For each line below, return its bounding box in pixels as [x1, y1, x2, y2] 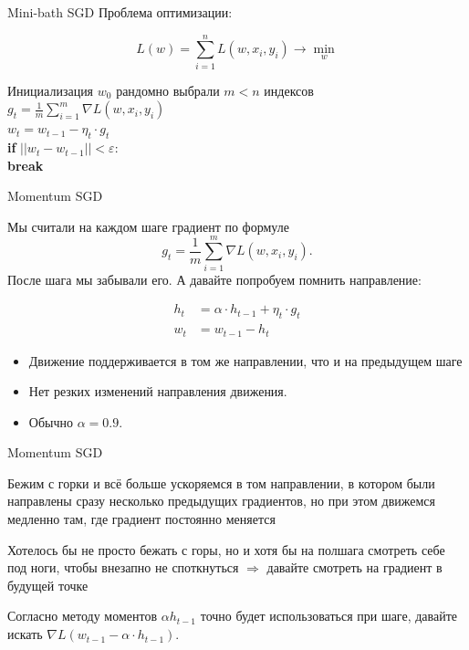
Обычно [28, 412, 73, 431]
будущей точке [7, 575, 89, 594]
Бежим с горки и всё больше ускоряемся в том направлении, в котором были [7, 473, 435, 492]
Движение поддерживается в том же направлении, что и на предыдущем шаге [28, 351, 463, 370]
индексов [264, 80, 314, 100]
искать [7, 624, 43, 644]
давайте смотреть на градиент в [266, 558, 443, 577]
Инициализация [7, 80, 94, 100]
